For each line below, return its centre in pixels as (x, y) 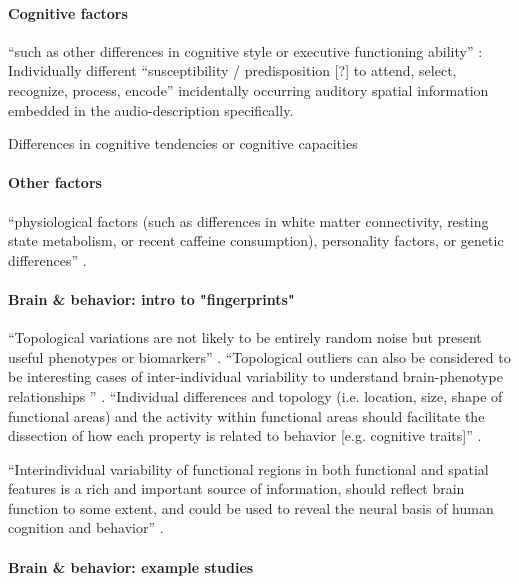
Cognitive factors (68, 12)
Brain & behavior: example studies (131, 566)
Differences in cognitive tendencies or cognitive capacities (183, 143)
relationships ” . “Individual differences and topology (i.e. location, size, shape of (255, 395)
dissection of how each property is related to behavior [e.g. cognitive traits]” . (245, 435)
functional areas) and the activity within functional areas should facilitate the (246, 415)
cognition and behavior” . (86, 527)
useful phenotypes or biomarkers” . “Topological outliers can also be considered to (259, 356)
